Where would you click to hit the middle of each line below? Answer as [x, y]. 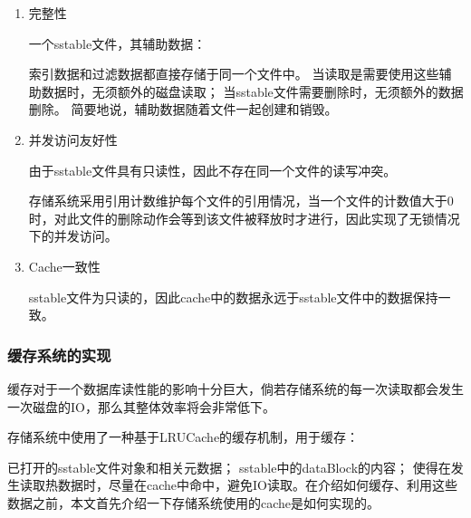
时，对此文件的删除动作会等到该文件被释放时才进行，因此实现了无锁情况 [244, 218]
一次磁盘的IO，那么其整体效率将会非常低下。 [141, 406]
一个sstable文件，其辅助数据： [117, 43]
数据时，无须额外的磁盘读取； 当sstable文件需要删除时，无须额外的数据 [252, 91]
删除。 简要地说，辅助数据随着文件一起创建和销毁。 [183, 109]
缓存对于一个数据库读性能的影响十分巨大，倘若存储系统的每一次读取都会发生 [235, 388]
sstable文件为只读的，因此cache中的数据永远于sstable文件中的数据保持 [233, 297]
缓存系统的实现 [59, 355]
